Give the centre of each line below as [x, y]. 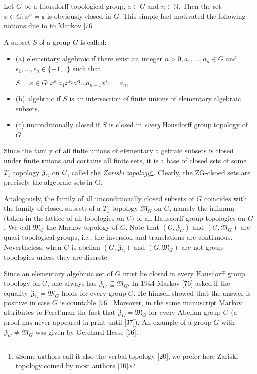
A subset [17, 42]
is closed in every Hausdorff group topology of [178, 125]
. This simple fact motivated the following [182, 16]
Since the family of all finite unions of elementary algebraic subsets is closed [119, 151]
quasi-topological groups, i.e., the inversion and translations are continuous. [118, 237]
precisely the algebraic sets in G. [53, 182]
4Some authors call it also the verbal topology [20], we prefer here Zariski [127, 355]
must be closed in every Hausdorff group [184, 273]
